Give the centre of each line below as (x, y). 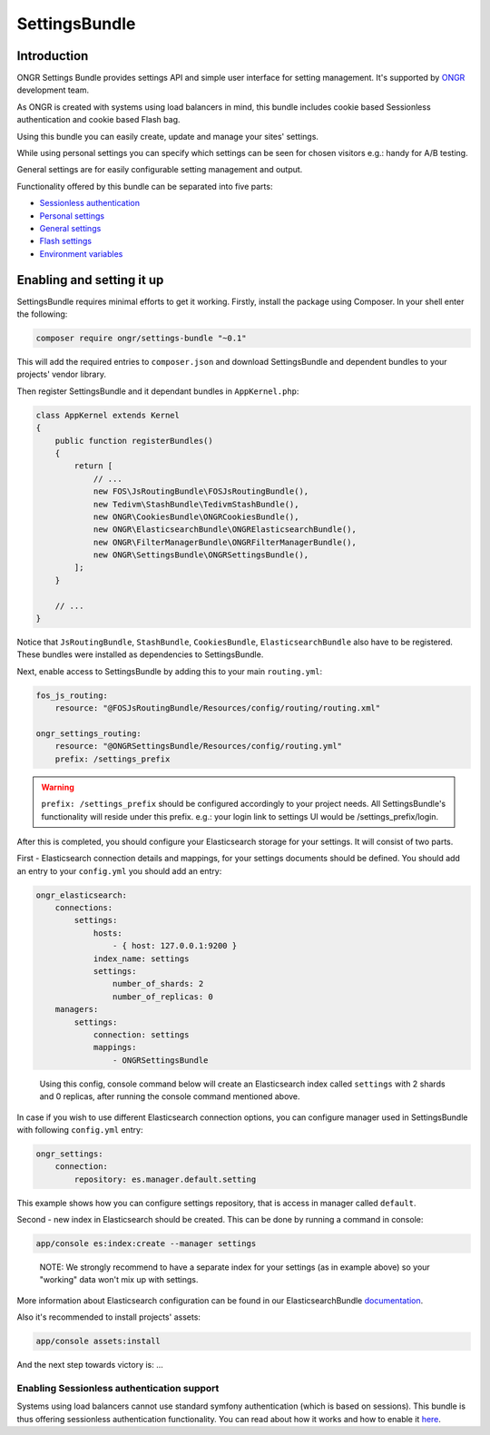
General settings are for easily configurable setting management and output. (160, 170)
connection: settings (141, 1034)
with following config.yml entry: (80, 1129)
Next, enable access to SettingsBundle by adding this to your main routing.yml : (170, 671)
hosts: (108, 933)
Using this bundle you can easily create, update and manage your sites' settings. (168, 136)
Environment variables (81, 253)
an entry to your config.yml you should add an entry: (119, 870)
